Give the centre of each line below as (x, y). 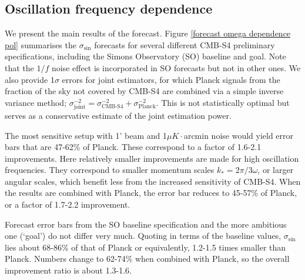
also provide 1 (30, 79)
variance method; (36, 102)
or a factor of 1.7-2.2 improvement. (68, 204)
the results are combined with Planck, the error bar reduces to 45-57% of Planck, (151, 193)
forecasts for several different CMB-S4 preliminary (185, 44)
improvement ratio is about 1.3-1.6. (68, 270)
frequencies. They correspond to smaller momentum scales (110, 170)
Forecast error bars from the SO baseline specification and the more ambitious (146, 224)
